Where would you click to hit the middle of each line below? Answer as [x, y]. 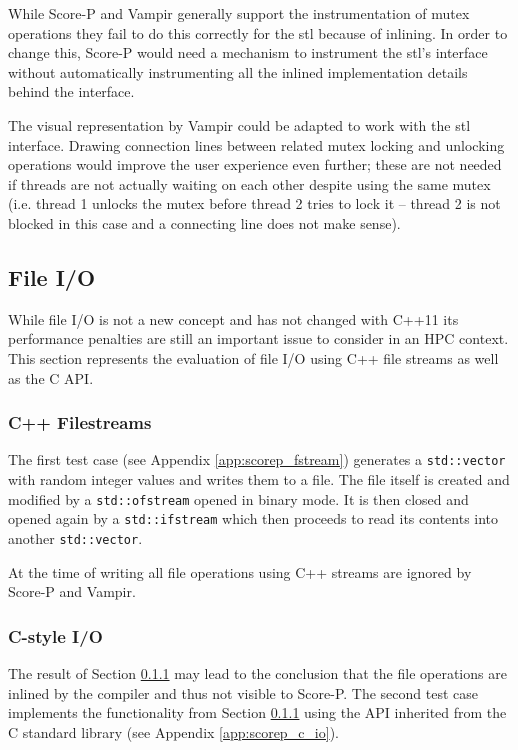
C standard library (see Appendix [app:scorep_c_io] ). [173, 731]
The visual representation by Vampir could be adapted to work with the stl [239, 124]
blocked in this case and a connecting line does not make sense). [204, 222]
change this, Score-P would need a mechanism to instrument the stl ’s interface [248, 52]
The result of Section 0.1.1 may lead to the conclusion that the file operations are [257, 672]
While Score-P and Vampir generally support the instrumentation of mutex [239, 13]
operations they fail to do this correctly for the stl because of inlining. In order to [258, 32]
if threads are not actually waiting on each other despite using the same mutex [249, 183]
